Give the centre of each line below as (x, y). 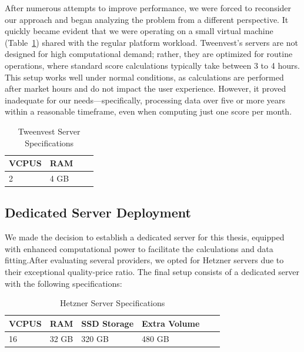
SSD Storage (108, 323)
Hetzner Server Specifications (112, 303)
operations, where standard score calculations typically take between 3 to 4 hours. (152, 65)
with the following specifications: (64, 283)
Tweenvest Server (49, 131)
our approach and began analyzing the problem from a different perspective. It (147, 19)
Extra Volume (171, 323)
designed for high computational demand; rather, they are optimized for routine (149, 54)
